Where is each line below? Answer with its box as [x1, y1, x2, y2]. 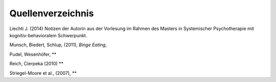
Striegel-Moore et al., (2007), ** [9, 70, 77, 76]
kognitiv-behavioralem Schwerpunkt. [9, 32, 87, 38]
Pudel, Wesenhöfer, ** [9, 51, 57, 57]
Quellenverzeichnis [9, 8, 94, 19]
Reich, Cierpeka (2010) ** [9, 61, 64, 67]
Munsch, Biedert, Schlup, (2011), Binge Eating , [9, 42, 107, 48]
